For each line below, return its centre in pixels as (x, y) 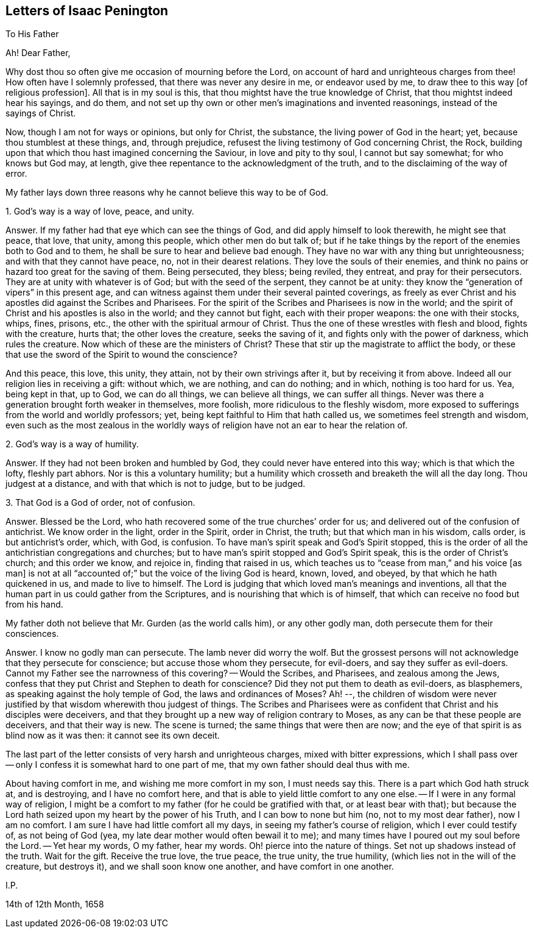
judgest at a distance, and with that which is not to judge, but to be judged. (156, 484)
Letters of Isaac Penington (87, 11)
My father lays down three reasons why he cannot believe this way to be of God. (167, 193)
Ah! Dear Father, (38, 53)
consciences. (32, 634)
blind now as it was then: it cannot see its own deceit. (113, 736)
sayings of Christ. (41, 113)
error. (16, 174)
